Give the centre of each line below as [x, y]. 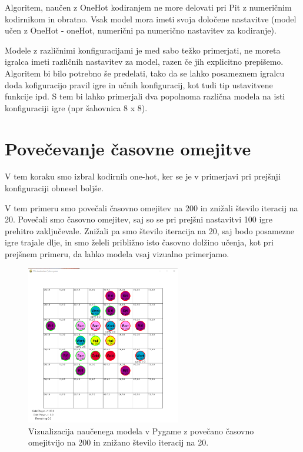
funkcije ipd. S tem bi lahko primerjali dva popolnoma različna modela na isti [145, 96]
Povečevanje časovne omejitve [128, 148]
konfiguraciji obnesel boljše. [54, 188]
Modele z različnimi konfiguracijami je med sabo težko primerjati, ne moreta [143, 50]
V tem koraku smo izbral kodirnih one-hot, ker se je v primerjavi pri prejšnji [143, 176]
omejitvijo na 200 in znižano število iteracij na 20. [119, 442]
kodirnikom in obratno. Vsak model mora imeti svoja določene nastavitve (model [151, 19]
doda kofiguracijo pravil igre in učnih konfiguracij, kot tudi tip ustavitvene [139, 84]
